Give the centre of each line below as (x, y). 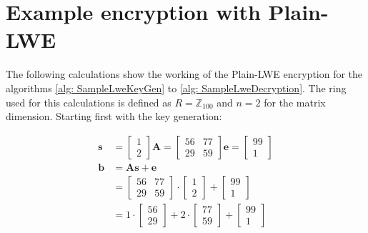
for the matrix (295, 102)
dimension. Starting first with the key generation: (114, 116)
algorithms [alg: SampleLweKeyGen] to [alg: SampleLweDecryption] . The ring (176, 88)
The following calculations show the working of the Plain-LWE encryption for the (184, 74)
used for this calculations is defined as (89, 102)
